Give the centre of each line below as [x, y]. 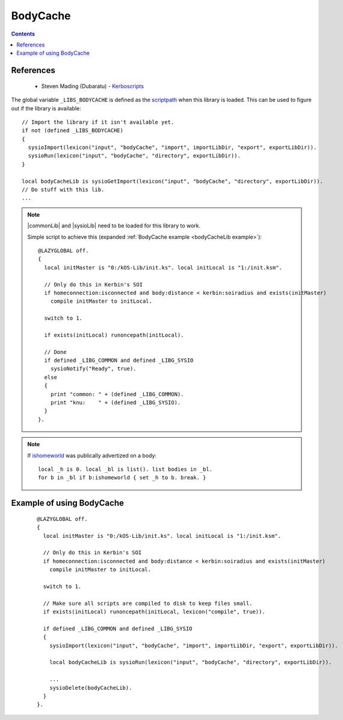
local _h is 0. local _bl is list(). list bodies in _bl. [125, 469]
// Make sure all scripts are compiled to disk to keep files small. [148, 603]
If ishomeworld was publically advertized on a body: [92, 455]
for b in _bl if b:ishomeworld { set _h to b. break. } [122, 478]
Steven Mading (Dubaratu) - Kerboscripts [93, 86]
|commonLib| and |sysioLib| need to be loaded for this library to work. [114, 226]
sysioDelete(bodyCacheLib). [91, 688]
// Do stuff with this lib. [63, 190]
